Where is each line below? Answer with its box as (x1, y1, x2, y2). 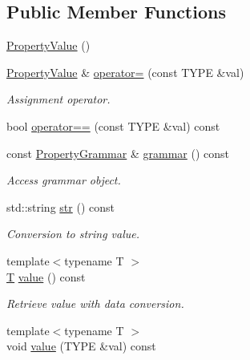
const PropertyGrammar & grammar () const (6, 144, 229, 161)
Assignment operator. (6, 91, 111, 107)
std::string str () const (6, 198, 115, 215)
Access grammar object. (6, 172, 121, 188)
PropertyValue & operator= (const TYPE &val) (6, 63, 244, 80)
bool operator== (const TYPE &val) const (6, 117, 220, 134)
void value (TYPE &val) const (6, 338, 156, 354)
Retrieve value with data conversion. (6, 295, 184, 312)
